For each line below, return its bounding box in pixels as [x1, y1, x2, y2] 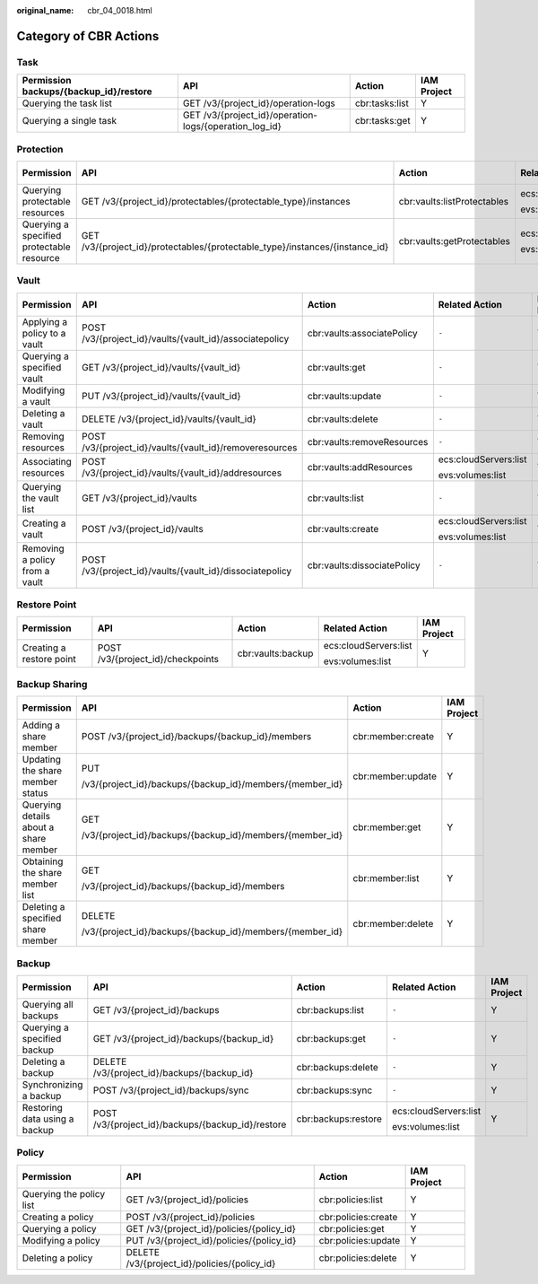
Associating [22, 455, 72, 467]
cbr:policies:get [318, 1222, 385, 1235]
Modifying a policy [22, 1234, 100, 1246]
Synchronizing [22, 1078, 83, 1090]
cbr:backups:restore [296, 1113, 383, 1125]
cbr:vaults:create [307, 522, 379, 535]
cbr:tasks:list [354, 97, 410, 109]
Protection [16, 143, 64, 155]
